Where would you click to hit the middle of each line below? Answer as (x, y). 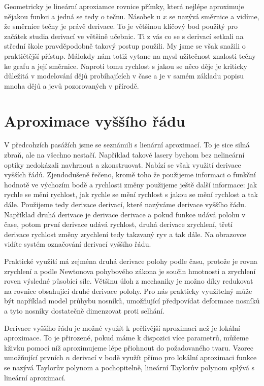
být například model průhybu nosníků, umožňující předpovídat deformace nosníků (132, 301)
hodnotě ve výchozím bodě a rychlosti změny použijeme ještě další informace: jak (131, 184)
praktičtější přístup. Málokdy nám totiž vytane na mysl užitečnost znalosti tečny (130, 55)
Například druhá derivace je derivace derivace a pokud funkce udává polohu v (125, 214)
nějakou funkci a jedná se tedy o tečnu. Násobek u (82, 16)
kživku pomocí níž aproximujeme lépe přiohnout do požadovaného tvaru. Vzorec (129, 347)
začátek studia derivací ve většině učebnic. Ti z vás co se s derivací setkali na (124, 36)
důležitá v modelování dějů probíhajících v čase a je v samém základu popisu (124, 76)
